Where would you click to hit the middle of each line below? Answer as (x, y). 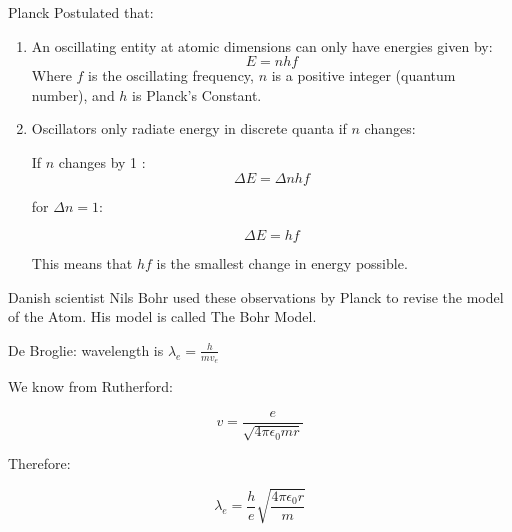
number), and (73, 94)
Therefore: (39, 463)
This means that (82, 263)
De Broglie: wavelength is (86, 349)
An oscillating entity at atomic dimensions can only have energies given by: (262, 45)
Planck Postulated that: (81, 12)
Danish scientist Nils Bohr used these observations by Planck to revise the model (256, 296)
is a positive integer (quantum (363, 75)
